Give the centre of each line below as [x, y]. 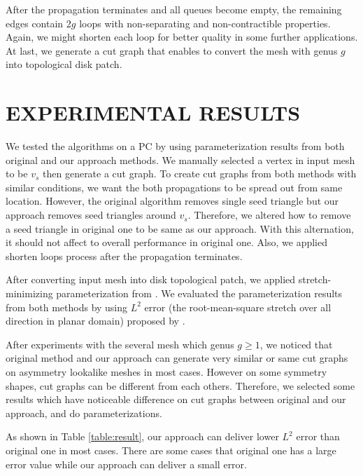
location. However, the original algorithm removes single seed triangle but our [172, 201]
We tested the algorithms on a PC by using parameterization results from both [175, 146]
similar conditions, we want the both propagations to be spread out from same [174, 187]
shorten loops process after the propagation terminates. [124, 256]
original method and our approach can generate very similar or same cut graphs [177, 358]
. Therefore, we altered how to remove [269, 215]
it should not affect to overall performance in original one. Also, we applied [166, 242]
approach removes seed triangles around [91, 215]
